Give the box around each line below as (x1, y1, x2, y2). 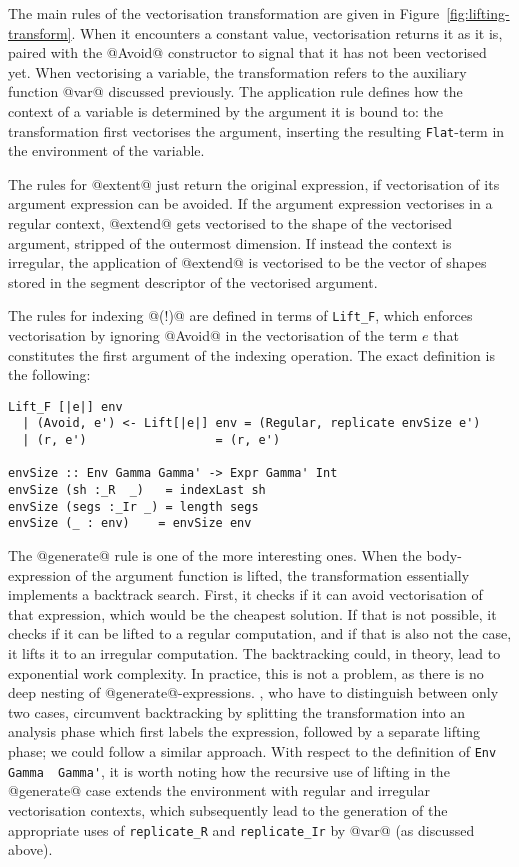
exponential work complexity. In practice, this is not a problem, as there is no (8, 662, 484, 683)
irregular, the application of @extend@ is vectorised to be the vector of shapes (8, 252, 487, 273)
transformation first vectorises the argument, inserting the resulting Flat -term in (8, 120, 505, 141)
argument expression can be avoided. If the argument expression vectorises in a (8, 193, 493, 214)
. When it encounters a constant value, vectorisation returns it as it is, (71, 22, 503, 43)
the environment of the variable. (8, 140, 205, 161)
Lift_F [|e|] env (8, 399, 123, 414)
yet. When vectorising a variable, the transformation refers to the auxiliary (8, 61, 467, 82)
